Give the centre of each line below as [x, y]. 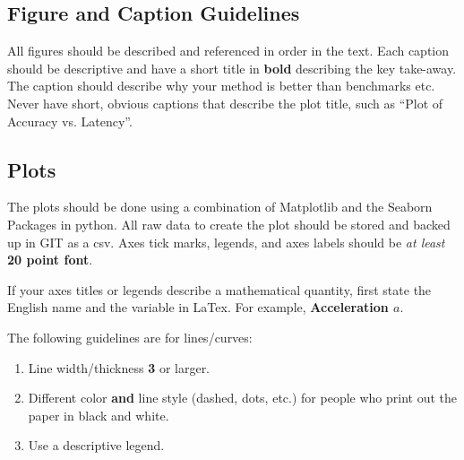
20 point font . [50, 260]
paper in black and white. [99, 415]
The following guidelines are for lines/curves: [130, 337]
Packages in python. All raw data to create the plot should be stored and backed [229, 224]
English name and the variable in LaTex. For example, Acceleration [198, 307]
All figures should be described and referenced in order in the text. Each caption [228, 51]
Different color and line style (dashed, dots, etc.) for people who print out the [242, 398]
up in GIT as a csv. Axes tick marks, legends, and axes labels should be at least [226, 242]
